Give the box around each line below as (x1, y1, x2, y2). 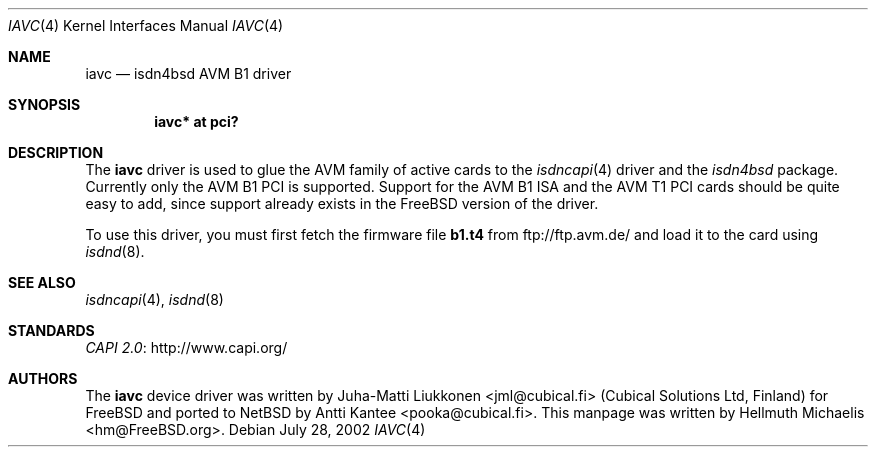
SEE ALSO (8, 274, 76, 291)
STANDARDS (8, 322, 95, 339)
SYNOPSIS (8, 96, 81, 113)
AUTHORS (8, 370, 78, 387)
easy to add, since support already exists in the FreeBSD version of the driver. (85, 195, 599, 212)
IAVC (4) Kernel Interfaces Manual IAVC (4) (8, 17, 284, 34)
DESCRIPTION (8, 144, 104, 161)
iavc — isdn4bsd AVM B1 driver (85, 65, 292, 82)
